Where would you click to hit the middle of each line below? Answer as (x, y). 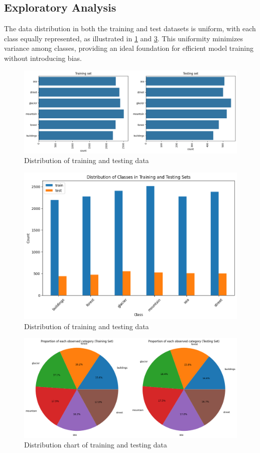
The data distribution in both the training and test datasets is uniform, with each (130, 28)
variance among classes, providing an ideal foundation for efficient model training (129, 48)
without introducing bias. (43, 58)
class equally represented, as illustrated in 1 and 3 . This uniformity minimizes (123, 38)
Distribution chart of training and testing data (96, 445)
